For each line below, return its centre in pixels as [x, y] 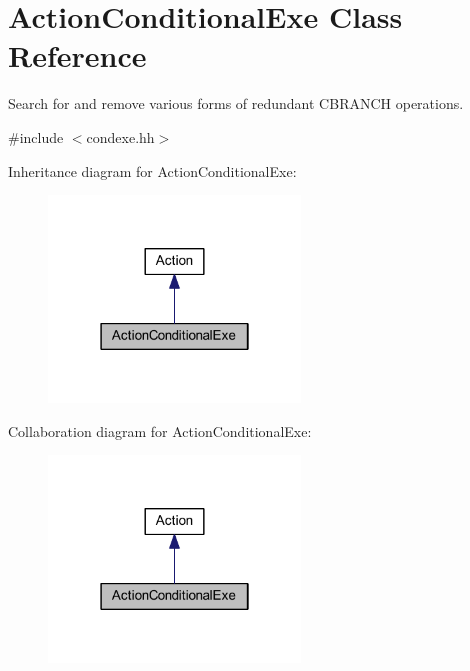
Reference [77, 55]
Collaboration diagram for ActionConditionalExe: [160, 430]
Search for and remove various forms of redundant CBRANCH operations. [236, 103]
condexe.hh [120, 136]
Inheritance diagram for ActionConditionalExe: [152, 170]
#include [36, 136]
